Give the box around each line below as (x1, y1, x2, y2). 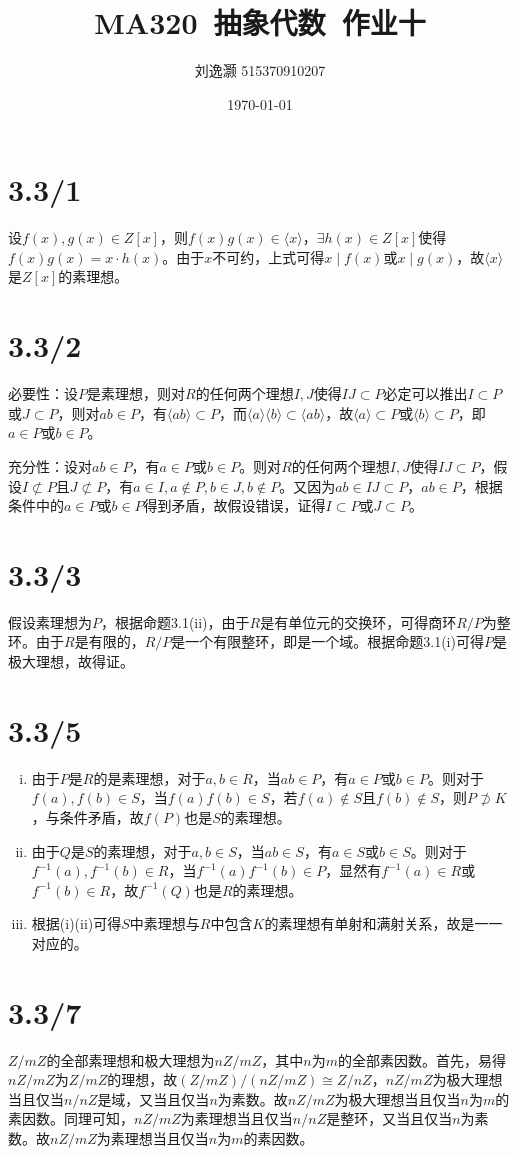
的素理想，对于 (93, 840, 192, 861)
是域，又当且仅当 (97, 1088, 210, 1109)
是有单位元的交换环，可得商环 (260, 611, 457, 632)
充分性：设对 (8, 455, 92, 476)
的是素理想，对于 (93, 767, 206, 788)
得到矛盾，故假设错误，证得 (143, 495, 326, 516)
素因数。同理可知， (8, 1108, 134, 1129)
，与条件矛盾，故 (31, 806, 144, 827)
